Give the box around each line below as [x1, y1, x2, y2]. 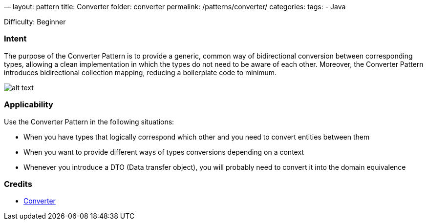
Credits [4, 179, 32, 189]
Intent [4, 34, 27, 44]
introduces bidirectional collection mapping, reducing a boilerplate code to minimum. [4, 68, 277, 77]
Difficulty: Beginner [4, 18, 66, 26]
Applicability [4, 100, 53, 110]
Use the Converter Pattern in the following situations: [4, 117, 174, 126]
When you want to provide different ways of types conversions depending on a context [23, 147, 304, 156]
